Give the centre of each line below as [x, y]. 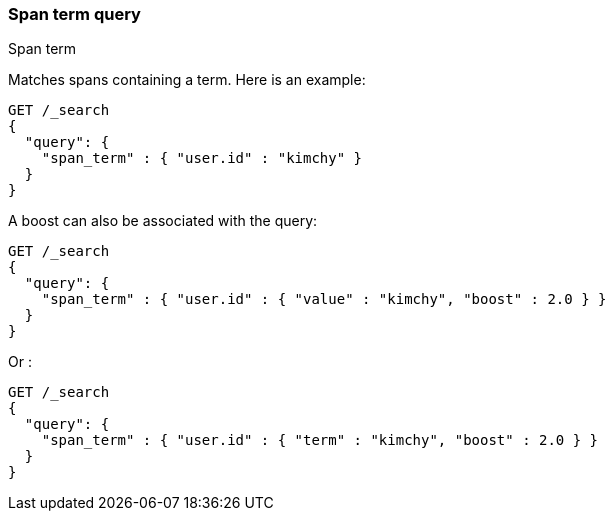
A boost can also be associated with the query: [163, 221]
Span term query [74, 14]
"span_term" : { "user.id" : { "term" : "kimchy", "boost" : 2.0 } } [320, 440]
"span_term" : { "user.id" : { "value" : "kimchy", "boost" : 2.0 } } [324, 299]
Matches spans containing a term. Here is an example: [187, 80]
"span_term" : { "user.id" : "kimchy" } [202, 158]
